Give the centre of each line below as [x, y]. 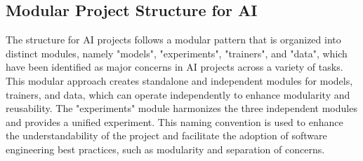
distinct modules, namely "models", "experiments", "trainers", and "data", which [177, 53]
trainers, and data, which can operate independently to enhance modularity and [178, 94]
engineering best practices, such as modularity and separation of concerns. [165, 149]
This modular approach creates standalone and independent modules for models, [179, 80]
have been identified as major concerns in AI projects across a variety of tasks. [174, 67]
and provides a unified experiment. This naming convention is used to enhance [174, 121]
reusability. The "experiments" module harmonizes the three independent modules [181, 108]
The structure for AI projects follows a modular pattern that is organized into [173, 40]
